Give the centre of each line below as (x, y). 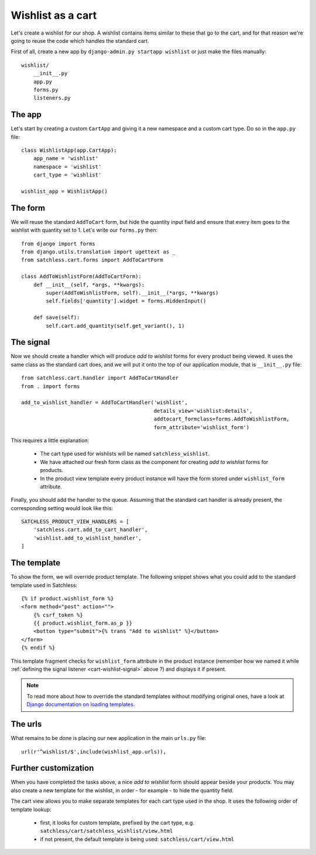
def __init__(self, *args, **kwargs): (89, 285)
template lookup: (31, 809)
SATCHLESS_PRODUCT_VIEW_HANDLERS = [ (75, 522)
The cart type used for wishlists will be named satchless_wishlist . (125, 454)
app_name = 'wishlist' (66, 159)
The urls (26, 724)
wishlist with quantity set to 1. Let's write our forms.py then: (84, 230)
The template (36, 563)
